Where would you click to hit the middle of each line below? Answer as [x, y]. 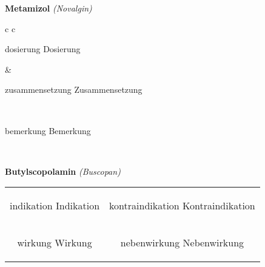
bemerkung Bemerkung [48, 130]
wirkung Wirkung [55, 243]
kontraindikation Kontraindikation [182, 206]
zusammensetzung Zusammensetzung [74, 90]
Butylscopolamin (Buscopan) [63, 171]
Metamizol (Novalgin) [49, 8]
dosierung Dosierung [43, 49]
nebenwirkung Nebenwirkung [182, 243]
